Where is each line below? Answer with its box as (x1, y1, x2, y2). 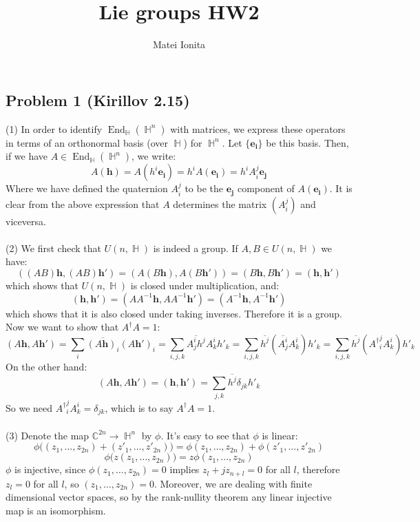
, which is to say (105, 400, 174, 415)
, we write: (132, 149, 176, 163)
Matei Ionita (152, 37, 206, 52)
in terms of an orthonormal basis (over (6, 135, 169, 149)
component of (237, 181, 295, 196)
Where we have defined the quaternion (6, 181, 168, 196)
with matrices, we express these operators (170, 121, 346, 136)
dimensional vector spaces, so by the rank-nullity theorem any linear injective (6, 490, 332, 504)
